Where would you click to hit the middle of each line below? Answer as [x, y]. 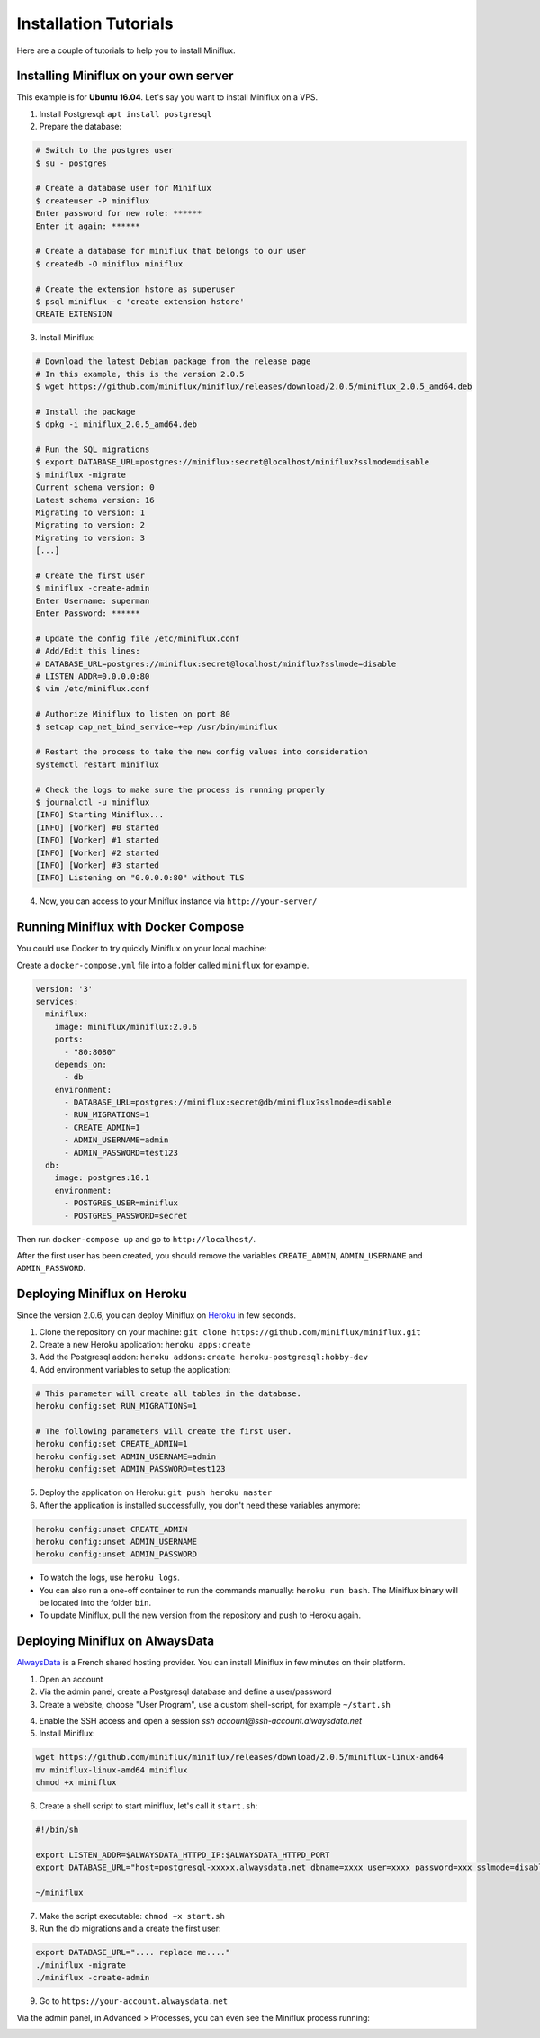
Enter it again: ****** [88, 226]
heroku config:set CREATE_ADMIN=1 [112, 1444]
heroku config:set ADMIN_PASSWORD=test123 [130, 1469]
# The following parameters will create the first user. [164, 1431]
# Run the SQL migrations [93, 450]
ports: [69, 1039]
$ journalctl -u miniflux [93, 802]
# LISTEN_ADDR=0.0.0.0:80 [93, 676]
